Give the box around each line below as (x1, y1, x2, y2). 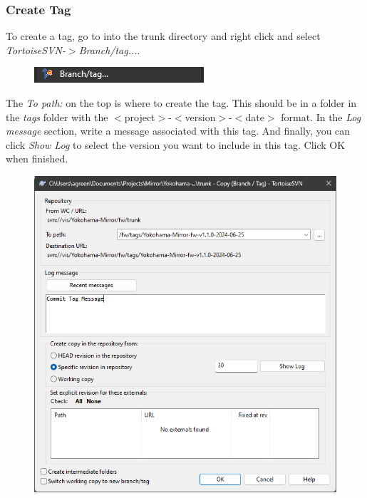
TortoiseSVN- (6, 42, 66, 57)
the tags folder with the (6, 109, 108, 124)
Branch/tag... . (78, 42, 140, 57)
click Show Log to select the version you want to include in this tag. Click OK (6, 137, 346, 152)
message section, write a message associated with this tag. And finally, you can (6, 123, 351, 138)
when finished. (6, 151, 68, 166)
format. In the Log (281, 109, 361, 124)
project (124, 109, 155, 124)
